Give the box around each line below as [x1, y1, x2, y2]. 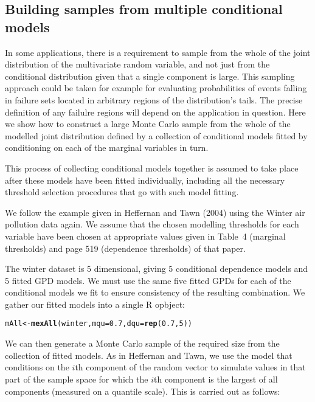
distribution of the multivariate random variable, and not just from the [5, 58, 270, 71]
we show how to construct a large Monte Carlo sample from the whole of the [5, 117, 291, 130]
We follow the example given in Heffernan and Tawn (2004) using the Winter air [5, 206, 305, 218]
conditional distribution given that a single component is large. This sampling [5, 69, 295, 82]
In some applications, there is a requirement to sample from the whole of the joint [5, 46, 311, 58]
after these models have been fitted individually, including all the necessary [5, 173, 285, 186]
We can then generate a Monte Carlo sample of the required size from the [5, 337, 280, 350]
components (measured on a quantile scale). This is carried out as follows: [5, 384, 280, 397]
